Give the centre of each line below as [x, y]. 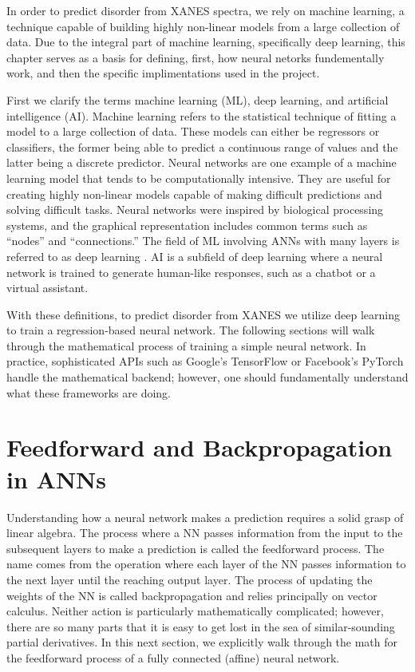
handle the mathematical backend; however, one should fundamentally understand [207, 377]
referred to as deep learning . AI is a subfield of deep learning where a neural [195, 256]
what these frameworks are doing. [89, 392]
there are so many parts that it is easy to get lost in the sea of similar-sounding [201, 626]
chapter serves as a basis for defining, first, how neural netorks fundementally [196, 57]
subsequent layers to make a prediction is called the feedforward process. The [196, 548]
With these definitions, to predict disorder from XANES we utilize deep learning [203, 314]
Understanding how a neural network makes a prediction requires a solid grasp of [205, 517]
